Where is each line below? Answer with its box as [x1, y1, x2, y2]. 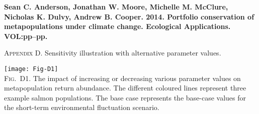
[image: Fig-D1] [4, 65, 58, 72]
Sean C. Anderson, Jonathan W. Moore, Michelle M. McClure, [4, 1, 228, 11]
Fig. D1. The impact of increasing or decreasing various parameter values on [4, 72, 241, 83]
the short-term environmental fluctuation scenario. [4, 102, 159, 112]
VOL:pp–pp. [4, 30, 48, 41]
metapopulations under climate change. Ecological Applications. [4, 21, 231, 31]
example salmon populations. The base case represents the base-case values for [4, 92, 246, 102]
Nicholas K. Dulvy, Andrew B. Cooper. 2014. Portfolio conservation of [4, 11, 254, 21]
